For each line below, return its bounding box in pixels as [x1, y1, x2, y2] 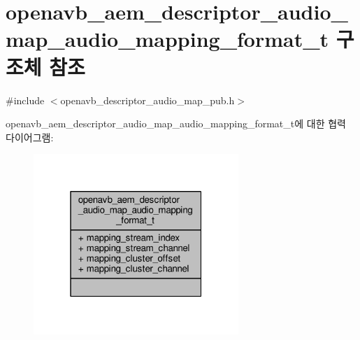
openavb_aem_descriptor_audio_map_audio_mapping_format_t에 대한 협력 [6, 116, 346, 131]
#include [6, 92, 45, 107]
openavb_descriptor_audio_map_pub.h [60, 92, 235, 107]
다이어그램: [6, 129, 54, 144]
